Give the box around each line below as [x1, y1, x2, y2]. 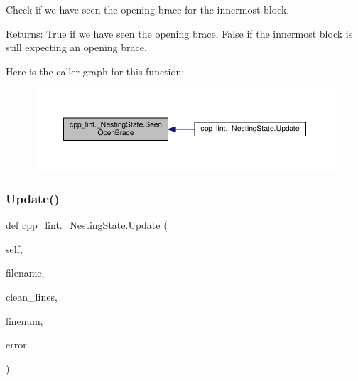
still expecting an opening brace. [6, 40, 147, 55]
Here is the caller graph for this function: [6, 63, 185, 78]
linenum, [6, 313, 43, 328]
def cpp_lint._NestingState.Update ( [6, 218, 168, 232]
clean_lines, [6, 289, 58, 304]
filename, [6, 265, 45, 280]
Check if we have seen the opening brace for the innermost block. [6, 2, 290, 16]
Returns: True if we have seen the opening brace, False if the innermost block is [6, 26, 353, 41]
